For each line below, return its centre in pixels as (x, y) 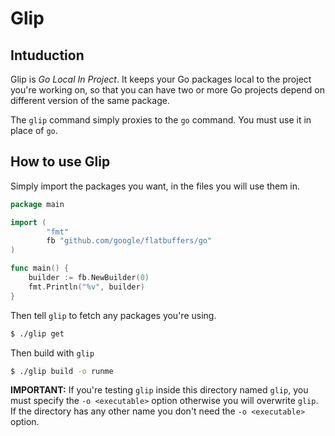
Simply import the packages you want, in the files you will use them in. (155, 186)
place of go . (34, 130)
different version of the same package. (90, 100)
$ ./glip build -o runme (62, 371)
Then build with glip (52, 353)
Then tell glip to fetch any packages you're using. (113, 315)
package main (37, 204)
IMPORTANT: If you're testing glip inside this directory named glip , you (159, 390)
